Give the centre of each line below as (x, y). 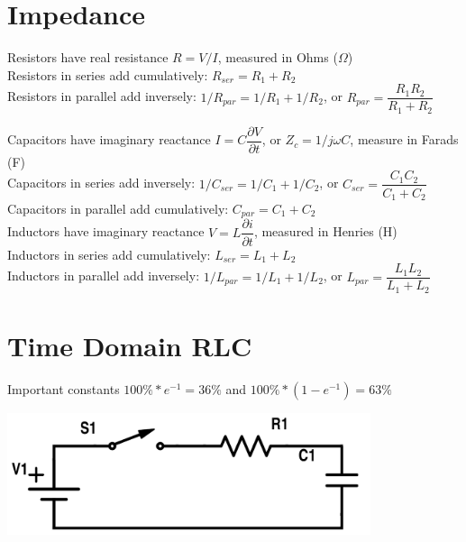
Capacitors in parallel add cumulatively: (118, 208)
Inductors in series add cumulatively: (109, 254)
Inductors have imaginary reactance (106, 231)
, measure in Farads (404, 139)
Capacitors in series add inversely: (101, 183)
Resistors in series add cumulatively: (108, 74)
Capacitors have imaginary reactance (109, 139)
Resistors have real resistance (88, 57)
